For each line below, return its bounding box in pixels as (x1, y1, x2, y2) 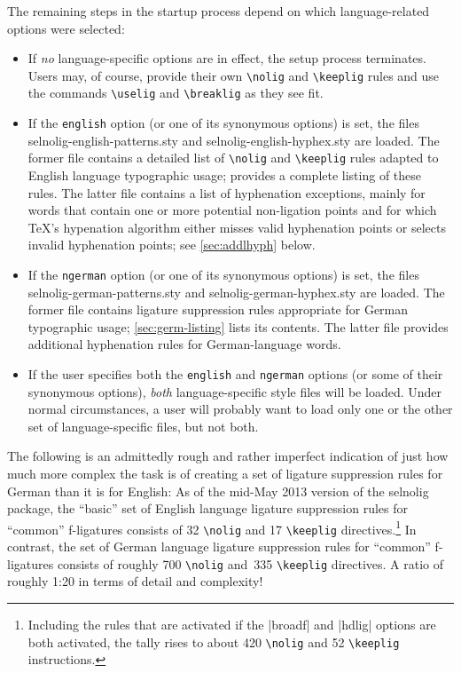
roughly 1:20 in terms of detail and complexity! (7, 572, 263, 590)
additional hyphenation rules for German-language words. (27, 335, 341, 353)
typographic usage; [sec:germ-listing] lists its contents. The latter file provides (27, 317, 449, 336)
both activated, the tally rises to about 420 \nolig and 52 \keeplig (27, 632, 400, 651)
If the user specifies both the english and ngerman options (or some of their (27, 365, 443, 383)
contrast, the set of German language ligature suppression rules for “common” (7, 537, 431, 556)
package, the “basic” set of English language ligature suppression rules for (7, 499, 409, 518)
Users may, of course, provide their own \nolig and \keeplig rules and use (27, 66, 440, 84)
